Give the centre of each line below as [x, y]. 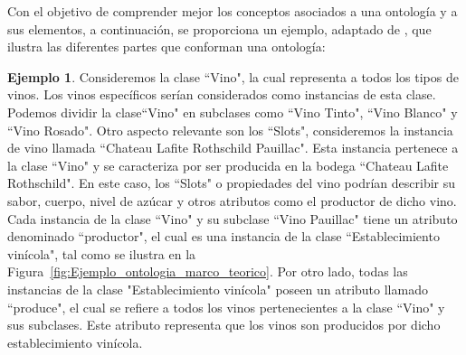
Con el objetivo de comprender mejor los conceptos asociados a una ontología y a [233, 11]
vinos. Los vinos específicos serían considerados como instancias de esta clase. [222, 94]
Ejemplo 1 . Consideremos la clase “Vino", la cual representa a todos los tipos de [233, 76]
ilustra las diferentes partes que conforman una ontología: [166, 47]
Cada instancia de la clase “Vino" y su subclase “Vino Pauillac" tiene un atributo [233, 218]
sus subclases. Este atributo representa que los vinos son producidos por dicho [224, 325]
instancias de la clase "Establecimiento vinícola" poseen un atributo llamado [218, 289]
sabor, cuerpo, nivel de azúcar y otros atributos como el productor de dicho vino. [232, 200]
